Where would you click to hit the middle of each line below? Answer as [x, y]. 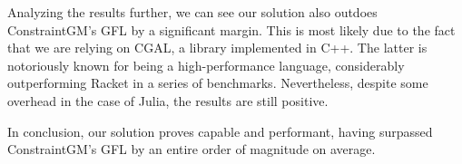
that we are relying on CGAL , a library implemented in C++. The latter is [217, 48]
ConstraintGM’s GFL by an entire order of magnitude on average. [192, 149]
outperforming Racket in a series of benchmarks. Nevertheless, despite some [218, 83]
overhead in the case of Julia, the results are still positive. [168, 100]
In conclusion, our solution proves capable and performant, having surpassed [220, 131]
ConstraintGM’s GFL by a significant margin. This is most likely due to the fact [231, 29]
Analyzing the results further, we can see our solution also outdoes [192, 12]
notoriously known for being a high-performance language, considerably [206, 65]
